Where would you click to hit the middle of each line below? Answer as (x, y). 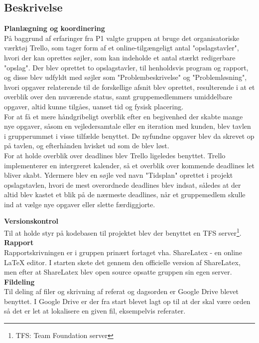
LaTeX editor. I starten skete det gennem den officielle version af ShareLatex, (122, 262)
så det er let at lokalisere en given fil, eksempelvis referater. (95, 311)
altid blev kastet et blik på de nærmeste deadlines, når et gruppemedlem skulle (125, 194)
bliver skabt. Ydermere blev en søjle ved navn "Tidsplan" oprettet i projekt (119, 175)
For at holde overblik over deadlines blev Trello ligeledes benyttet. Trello (115, 155)
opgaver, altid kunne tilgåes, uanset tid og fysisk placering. (94, 106)
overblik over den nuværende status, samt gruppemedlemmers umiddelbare (118, 97)
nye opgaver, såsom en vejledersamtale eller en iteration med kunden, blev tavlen (128, 126)
